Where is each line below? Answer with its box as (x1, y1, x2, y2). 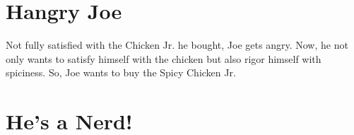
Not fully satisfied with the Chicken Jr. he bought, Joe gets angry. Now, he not (6, 37, 348, 52)
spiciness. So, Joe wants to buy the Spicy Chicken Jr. (6, 65, 236, 80)
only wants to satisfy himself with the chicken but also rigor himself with (6, 51, 321, 66)
